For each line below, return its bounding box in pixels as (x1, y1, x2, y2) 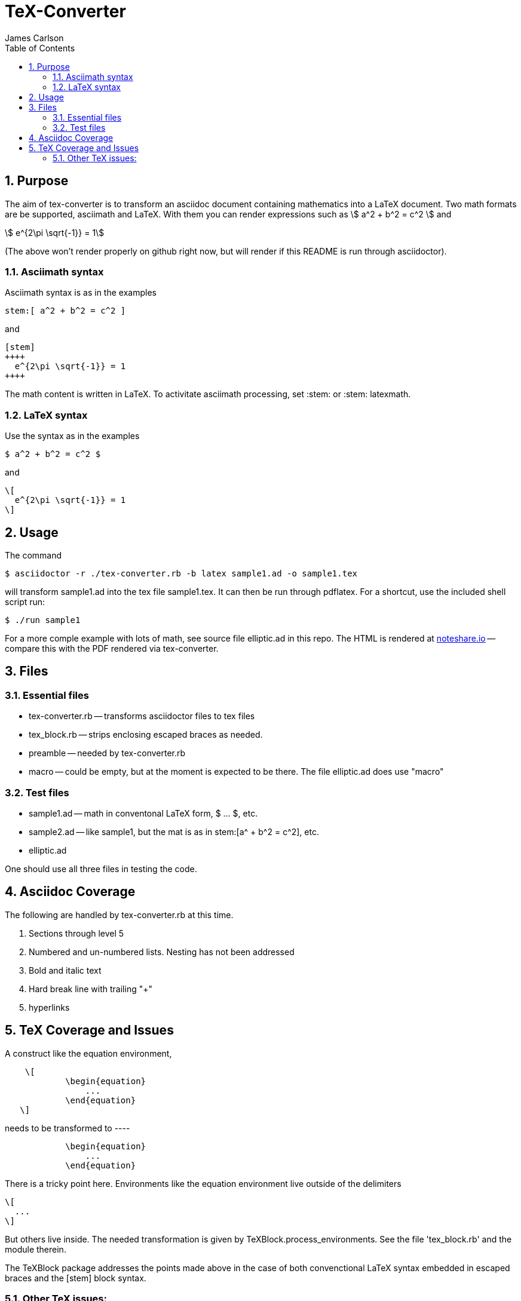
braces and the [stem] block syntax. (5, 1272, 146, 1283)
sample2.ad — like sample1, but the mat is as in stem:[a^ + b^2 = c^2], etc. (29, 826, 319, 837)
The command (5, 550, 62, 560)
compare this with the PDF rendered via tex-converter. (5, 643, 219, 653)
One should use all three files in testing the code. (5, 863, 197, 874)
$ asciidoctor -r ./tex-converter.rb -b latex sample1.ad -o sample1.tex (5, 568, 358, 578)
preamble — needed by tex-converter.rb (29, 748, 186, 759)
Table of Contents (5, 42, 75, 53)
